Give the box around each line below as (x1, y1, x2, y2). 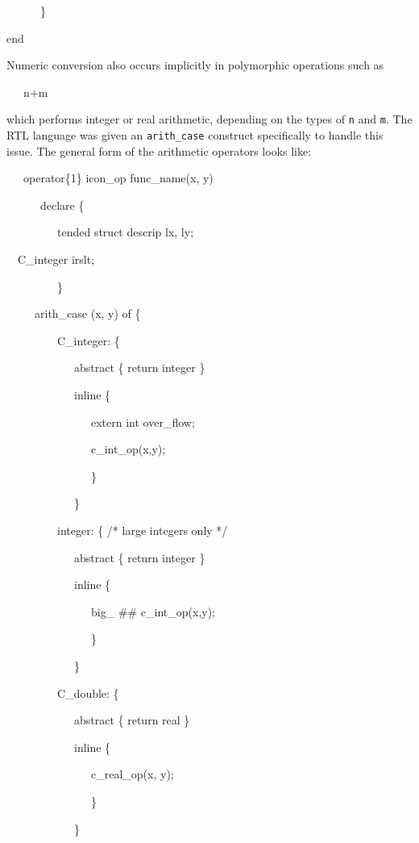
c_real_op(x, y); (90, 766, 174, 782)
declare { (39, 196, 85, 213)
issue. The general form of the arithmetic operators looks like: (6, 142, 312, 159)
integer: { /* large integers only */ (56, 522, 228, 538)
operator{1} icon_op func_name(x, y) (23, 169, 214, 186)
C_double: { (56, 684, 119, 701)
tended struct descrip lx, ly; (56, 223, 194, 240)
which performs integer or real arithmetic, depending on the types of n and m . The (6, 111, 413, 127)
